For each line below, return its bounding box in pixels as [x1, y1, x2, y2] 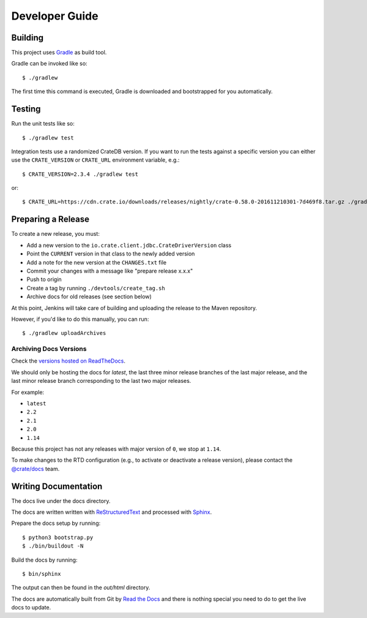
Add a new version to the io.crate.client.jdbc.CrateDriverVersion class [26, 241, 232, 249]
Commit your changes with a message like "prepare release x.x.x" [26, 267, 193, 274]
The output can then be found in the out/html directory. [11, 584, 150, 591]
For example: [11, 388, 45, 396]
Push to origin [26, 276, 62, 283]
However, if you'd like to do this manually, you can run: [11, 315, 149, 323]
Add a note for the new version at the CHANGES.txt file [26, 258, 167, 266]
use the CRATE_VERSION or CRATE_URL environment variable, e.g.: [11, 156, 180, 164]
